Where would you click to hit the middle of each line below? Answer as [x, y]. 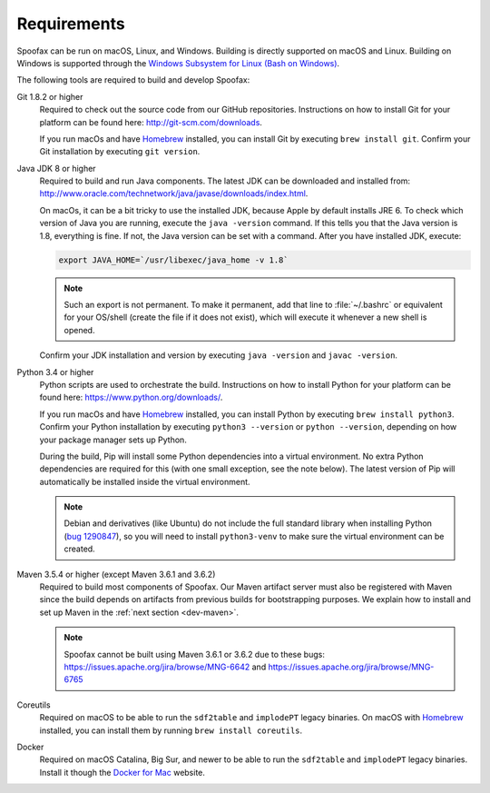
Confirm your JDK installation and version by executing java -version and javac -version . [219, 355]
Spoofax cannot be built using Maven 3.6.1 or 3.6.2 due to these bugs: [195, 654]
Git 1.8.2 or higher [50, 96]
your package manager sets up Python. [113, 440]
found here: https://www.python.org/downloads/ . [131, 397]
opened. [79, 330]
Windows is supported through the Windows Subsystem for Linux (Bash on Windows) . [178, 63]
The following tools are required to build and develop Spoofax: [133, 80]
